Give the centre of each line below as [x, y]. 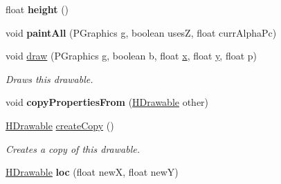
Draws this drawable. [49, 79]
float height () [37, 9]
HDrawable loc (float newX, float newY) [92, 172]
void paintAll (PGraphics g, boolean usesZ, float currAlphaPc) [141, 32]
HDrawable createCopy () [60, 125]
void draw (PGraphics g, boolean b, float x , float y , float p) [132, 56]
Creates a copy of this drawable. [73, 148]
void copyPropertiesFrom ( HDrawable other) [107, 102]
